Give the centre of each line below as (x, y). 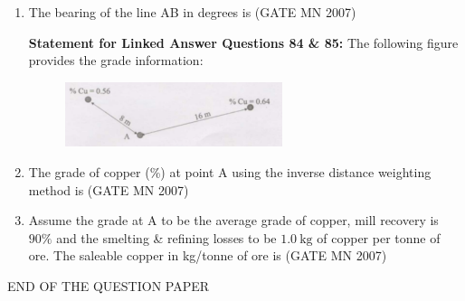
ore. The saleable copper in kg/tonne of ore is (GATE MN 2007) (208, 255)
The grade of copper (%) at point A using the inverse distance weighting (230, 172)
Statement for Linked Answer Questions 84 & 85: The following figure (243, 42)
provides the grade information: (116, 60)
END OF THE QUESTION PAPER (109, 286)
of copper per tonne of (379, 237)
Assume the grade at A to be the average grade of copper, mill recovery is (233, 220)
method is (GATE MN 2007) (109, 189)
